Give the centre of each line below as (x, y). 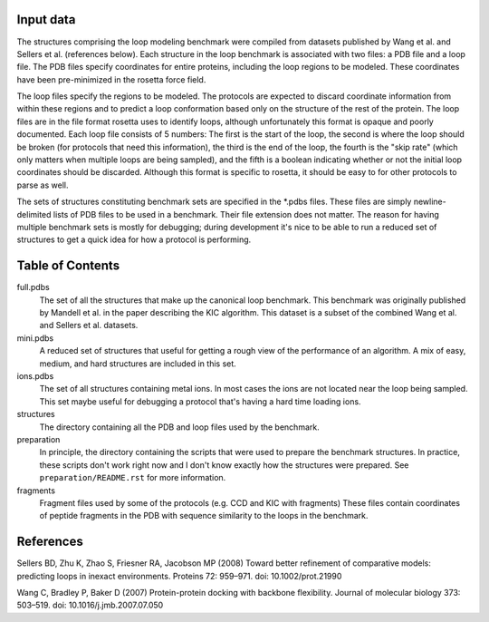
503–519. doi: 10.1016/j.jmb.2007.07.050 (90, 605)
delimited (34, 214)
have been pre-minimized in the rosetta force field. (111, 79)
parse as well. (43, 185)
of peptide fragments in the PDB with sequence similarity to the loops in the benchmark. (204, 516)
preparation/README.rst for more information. (133, 478)
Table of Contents (68, 266)
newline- (430, 202)
